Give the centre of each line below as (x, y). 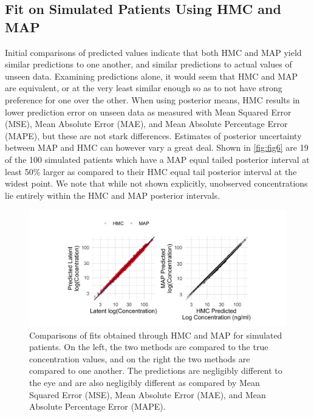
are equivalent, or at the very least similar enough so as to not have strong (144, 88)
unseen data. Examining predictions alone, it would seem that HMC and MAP (152, 76)
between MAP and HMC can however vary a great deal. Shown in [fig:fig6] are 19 (157, 147)
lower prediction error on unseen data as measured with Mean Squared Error (148, 112)
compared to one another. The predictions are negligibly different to (156, 370)
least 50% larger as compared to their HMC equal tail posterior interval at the (151, 171)
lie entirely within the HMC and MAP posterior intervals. (113, 195)
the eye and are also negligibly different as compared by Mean (145, 382)
